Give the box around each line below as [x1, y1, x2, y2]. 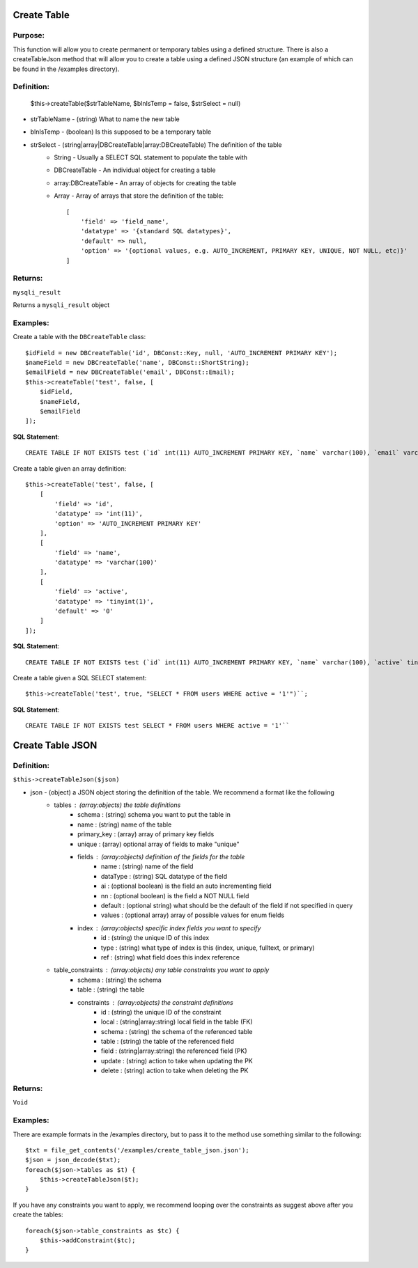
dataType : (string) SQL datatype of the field [101, 872, 228, 880]
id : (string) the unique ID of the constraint [101, 1008, 222, 1016]
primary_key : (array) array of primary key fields [77, 830, 215, 838]
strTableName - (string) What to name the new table [30, 115, 180, 123]
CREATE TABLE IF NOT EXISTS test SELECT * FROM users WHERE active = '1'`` [25, 721, 290, 730]
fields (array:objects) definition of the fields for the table [77, 853, 245, 861]
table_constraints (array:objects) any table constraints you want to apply [54, 966, 270, 974]
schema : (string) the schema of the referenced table [101, 1027, 253, 1035]
